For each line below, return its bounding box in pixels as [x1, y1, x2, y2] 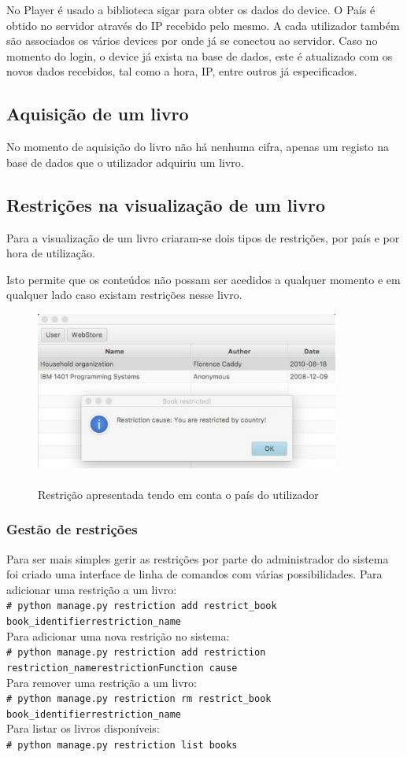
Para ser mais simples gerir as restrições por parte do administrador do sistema [6, 550, 389, 567]
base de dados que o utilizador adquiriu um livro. [6, 153, 244, 170]
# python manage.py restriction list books [6, 740, 238, 751]
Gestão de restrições [6, 519, 138, 539]
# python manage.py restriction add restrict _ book [6, 600, 277, 612]
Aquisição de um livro [6, 102, 189, 126]
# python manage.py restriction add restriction [6, 647, 266, 659]
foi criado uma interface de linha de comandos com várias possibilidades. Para [6, 566, 383, 582]
